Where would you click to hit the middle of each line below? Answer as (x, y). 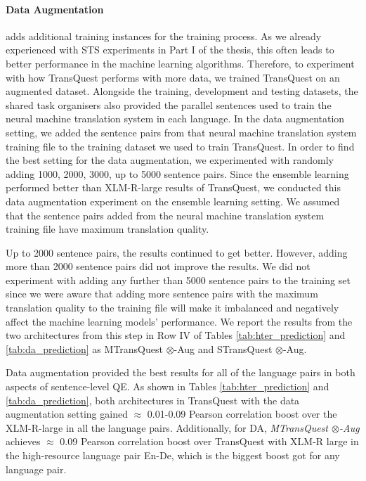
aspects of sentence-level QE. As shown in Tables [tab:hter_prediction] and (168, 386)
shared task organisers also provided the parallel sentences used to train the (169, 104)
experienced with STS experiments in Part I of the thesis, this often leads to (170, 50)
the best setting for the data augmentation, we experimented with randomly (170, 160)
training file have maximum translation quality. (107, 229)
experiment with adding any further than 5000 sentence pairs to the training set (178, 280)
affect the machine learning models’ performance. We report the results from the (179, 321)
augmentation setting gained (67, 414)
